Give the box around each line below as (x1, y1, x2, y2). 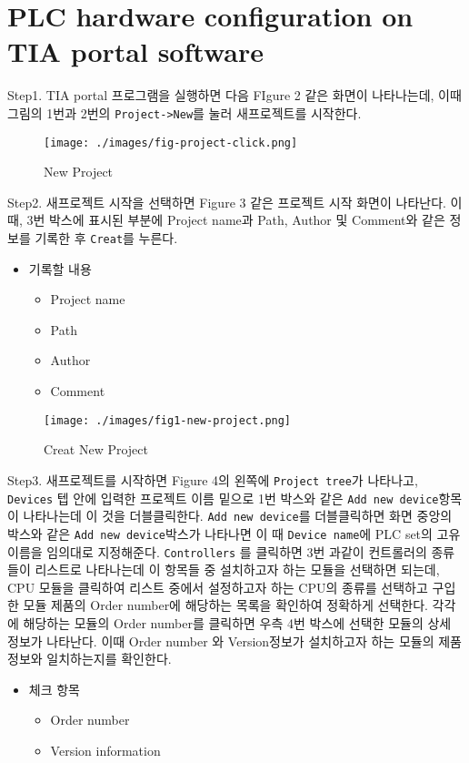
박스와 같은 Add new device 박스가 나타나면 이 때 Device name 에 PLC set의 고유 (7, 524, 461, 543)
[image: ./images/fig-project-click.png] (44, 136, 298, 149)
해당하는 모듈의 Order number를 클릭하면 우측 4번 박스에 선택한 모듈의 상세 (23, 613, 452, 632)
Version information (50, 740, 161, 759)
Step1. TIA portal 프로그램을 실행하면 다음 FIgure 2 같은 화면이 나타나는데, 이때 (7, 86, 462, 105)
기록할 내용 (28, 259, 92, 278)
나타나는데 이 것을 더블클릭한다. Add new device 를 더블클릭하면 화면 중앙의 (23, 506, 453, 525)
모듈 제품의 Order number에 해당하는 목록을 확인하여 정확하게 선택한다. (23, 595, 428, 615)
